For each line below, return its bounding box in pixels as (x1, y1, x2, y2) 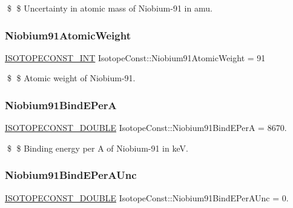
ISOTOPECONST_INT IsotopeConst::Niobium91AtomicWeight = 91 (5, 51, 266, 64)
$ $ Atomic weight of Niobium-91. (7, 72, 136, 84)
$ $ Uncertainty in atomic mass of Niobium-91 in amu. (7, 2, 212, 14)
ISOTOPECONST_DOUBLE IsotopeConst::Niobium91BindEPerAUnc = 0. (5, 191, 289, 204)
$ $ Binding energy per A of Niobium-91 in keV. (7, 141, 188, 154)
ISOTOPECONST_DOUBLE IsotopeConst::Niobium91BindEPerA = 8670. (5, 121, 287, 134)
